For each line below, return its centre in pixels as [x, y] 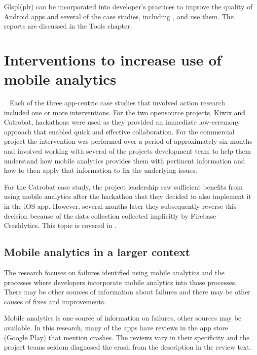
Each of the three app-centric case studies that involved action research [117, 103]
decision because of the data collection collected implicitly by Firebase [110, 215]
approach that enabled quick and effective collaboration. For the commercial [119, 131]
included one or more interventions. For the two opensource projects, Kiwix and [125, 112]
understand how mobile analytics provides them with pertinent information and [125, 160]
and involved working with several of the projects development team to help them [128, 151]
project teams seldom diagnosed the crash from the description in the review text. [128, 347]
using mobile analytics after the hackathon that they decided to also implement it [128, 196]
